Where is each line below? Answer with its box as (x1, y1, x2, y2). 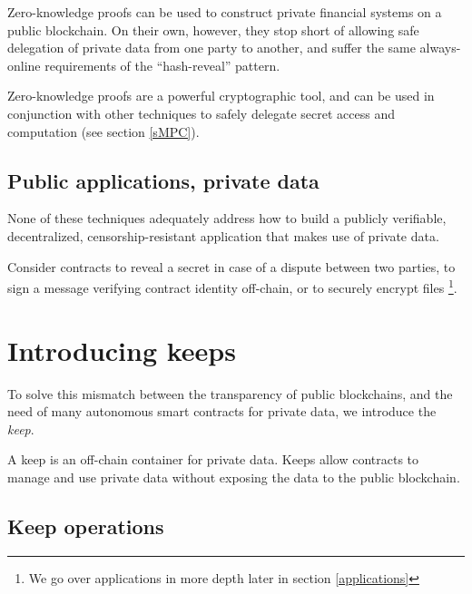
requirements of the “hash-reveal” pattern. (44, 55, 280, 74)
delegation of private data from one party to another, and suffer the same (7, 38, 416, 57)
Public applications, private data (7, 166, 320, 194)
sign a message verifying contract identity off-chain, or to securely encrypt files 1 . (7, 276, 457, 297)
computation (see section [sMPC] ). (7, 122, 200, 141)
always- (419, 38, 461, 57)
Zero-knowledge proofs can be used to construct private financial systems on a (7, 3, 442, 21)
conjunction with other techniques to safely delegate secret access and (7, 103, 396, 122)
